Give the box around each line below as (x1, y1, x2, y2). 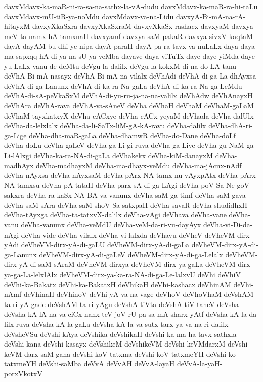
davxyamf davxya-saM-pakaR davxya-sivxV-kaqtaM (91, 30, 253, 41)
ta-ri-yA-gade (4, 298, 46, 309)
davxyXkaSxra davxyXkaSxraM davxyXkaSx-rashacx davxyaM (32, 21, 229, 31)
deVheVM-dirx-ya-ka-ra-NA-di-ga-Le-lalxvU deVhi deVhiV (59, 269, 241, 280)
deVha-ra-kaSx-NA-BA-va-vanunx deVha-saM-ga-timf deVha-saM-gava (26, 189, 246, 200)
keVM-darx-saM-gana (4, 348, 71, 359)
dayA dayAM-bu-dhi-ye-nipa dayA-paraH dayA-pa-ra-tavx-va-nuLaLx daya (4, 41, 238, 51)
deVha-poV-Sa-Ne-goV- (179, 179, 252, 190)
